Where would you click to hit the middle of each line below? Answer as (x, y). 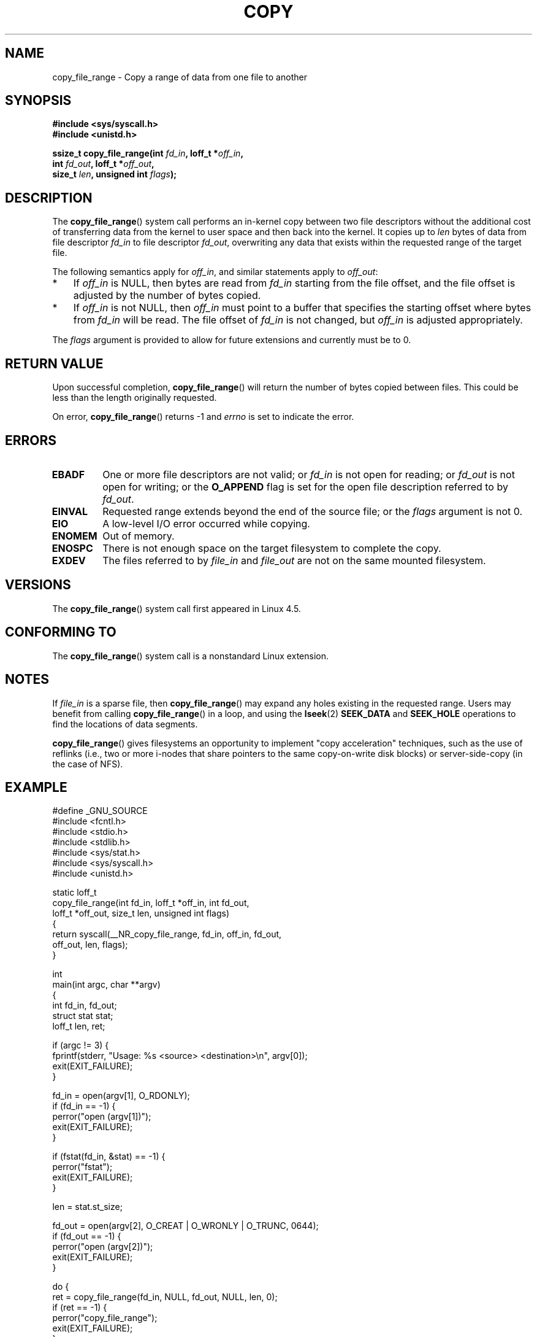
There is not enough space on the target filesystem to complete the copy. (272, 548)
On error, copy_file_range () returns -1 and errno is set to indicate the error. (203, 417)
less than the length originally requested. (135, 398)
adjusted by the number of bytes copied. (167, 296)
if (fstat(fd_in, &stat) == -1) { (109, 1157)
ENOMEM (74, 536)
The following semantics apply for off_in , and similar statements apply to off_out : (215, 272)
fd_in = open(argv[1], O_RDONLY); (121, 1096)
